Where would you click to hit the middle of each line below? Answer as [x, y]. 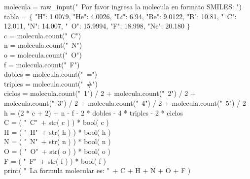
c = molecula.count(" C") [43, 35]
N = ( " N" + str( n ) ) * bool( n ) [57, 141]
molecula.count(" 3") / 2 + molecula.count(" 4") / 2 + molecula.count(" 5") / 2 [125, 103]
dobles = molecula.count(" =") [51, 74]
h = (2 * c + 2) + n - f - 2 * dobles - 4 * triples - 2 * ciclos [94, 112]
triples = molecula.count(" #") [51, 83]
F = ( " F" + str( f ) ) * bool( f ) [55, 161]
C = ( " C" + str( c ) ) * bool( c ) [56, 122]
